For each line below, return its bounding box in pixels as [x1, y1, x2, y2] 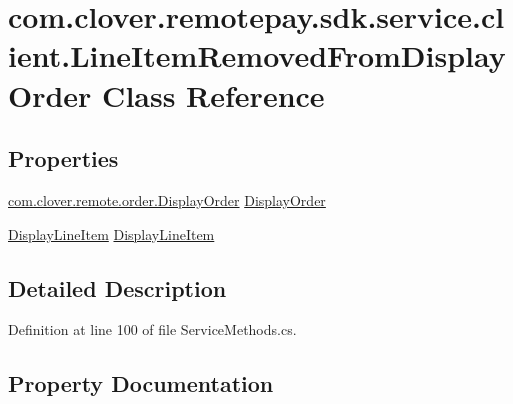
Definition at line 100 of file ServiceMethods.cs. [8, 319, 297, 340]
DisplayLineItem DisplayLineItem [8, 223, 215, 244]
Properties [8, 143, 119, 174]
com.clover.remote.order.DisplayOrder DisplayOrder [8, 189, 326, 210]
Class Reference [102, 74, 325, 115]
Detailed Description [8, 272, 227, 303]
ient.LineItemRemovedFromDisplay [8, 35, 506, 76]
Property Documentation [8, 368, 274, 399]
